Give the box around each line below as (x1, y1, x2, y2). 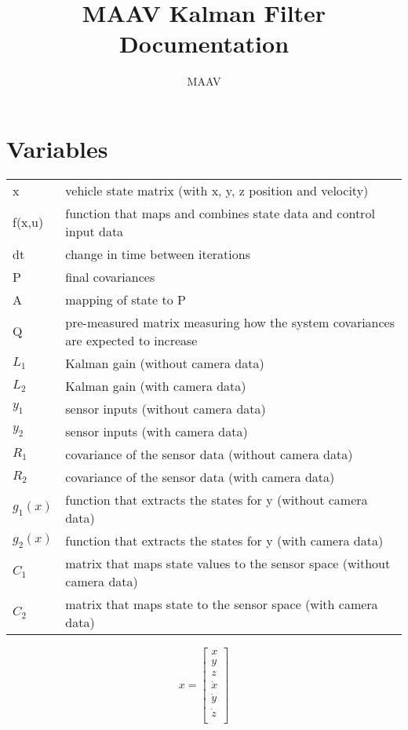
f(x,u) (13, 213, 44, 232)
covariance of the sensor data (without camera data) (65, 444, 353, 463)
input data (65, 221, 124, 240)
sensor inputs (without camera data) (65, 399, 266, 418)
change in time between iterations (65, 244, 250, 263)
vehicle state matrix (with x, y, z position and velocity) (65, 181, 369, 199)
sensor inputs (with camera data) (65, 422, 248, 440)
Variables (6, 132, 108, 164)
